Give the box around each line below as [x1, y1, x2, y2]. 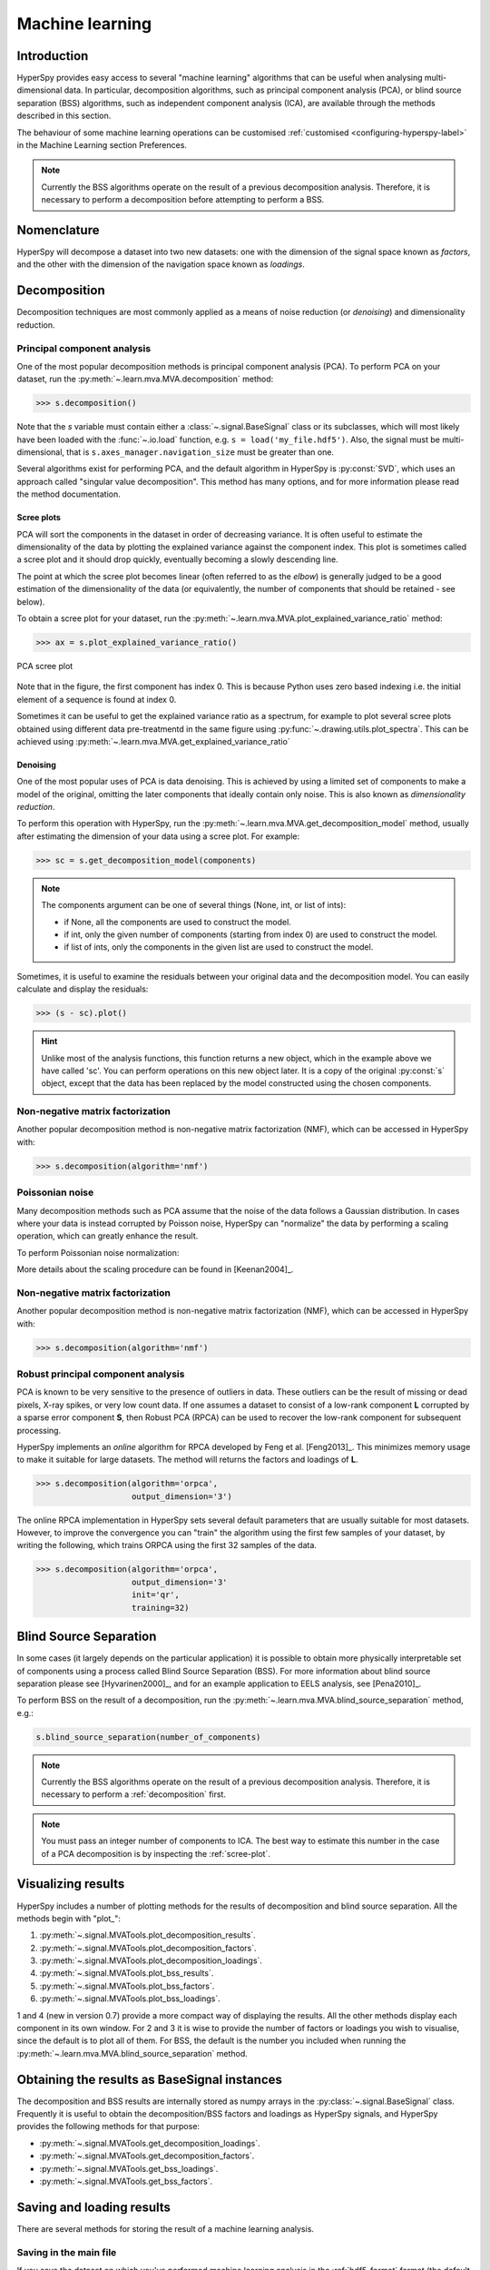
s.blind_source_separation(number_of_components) [35, 1732, 261, 1742]
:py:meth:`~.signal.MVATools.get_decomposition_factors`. [39, 2150, 255, 2161]
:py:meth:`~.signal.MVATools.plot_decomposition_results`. [39, 1929, 256, 1940]
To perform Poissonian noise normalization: [16, 1247, 180, 1258]
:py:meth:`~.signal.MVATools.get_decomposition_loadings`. [39, 2137, 260, 2148]
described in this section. [16, 110, 112, 122]
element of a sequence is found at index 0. [16, 694, 177, 705]
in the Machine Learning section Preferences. [16, 140, 188, 151]
